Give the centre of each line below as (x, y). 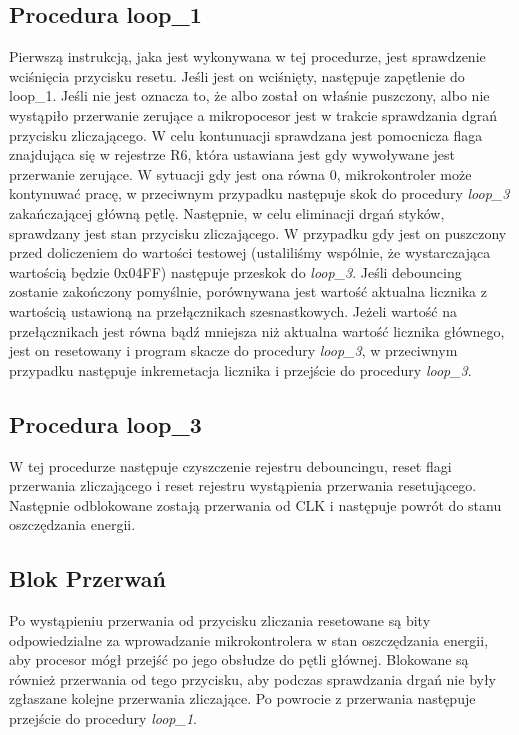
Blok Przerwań (87, 578)
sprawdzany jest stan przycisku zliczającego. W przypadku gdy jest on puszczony (258, 232)
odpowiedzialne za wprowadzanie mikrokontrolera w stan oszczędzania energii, (249, 639)
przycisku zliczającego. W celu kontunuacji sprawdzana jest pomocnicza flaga (246, 134)
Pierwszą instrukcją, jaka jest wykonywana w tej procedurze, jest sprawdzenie (247, 56)
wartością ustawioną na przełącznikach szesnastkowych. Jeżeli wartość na (233, 310)
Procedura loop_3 (105, 423)
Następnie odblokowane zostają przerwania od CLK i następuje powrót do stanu (255, 504)
